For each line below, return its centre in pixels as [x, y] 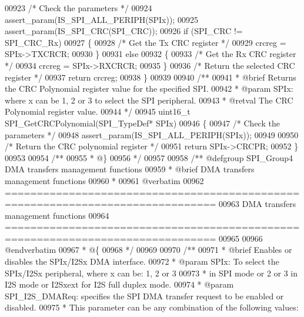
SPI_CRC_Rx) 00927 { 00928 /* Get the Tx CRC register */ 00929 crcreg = [146, 42]
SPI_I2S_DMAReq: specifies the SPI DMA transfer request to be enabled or [144, 296]
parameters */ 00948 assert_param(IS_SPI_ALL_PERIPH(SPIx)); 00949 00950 [152, 134]
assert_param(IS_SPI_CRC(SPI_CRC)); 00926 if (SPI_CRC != [124, 31]
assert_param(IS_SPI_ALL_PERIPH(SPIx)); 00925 [101, 19]
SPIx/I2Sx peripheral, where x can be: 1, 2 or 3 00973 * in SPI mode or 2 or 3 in [151, 273]
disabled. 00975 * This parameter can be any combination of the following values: [152, 307]
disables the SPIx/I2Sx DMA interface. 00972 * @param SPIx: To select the [142, 261]
